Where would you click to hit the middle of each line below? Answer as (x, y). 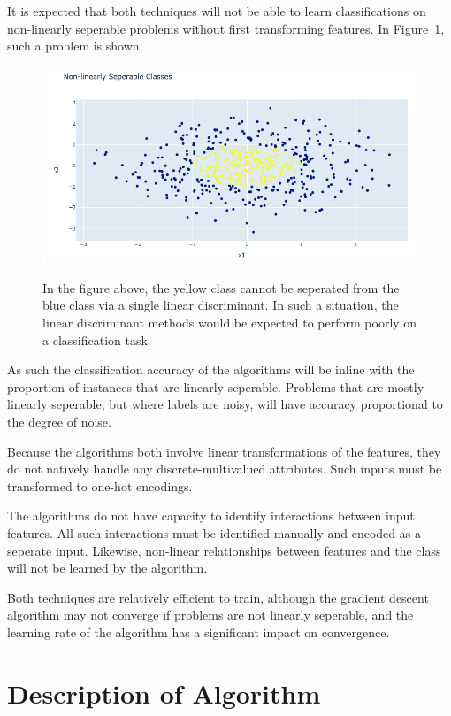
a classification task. (97, 339)
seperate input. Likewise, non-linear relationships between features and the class (224, 550)
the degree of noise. (59, 422)
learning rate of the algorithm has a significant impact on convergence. (199, 631)
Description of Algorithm (164, 693)
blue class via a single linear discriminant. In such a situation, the (221, 305)
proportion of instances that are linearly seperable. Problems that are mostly (216, 386)
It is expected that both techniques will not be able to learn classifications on (217, 11)
